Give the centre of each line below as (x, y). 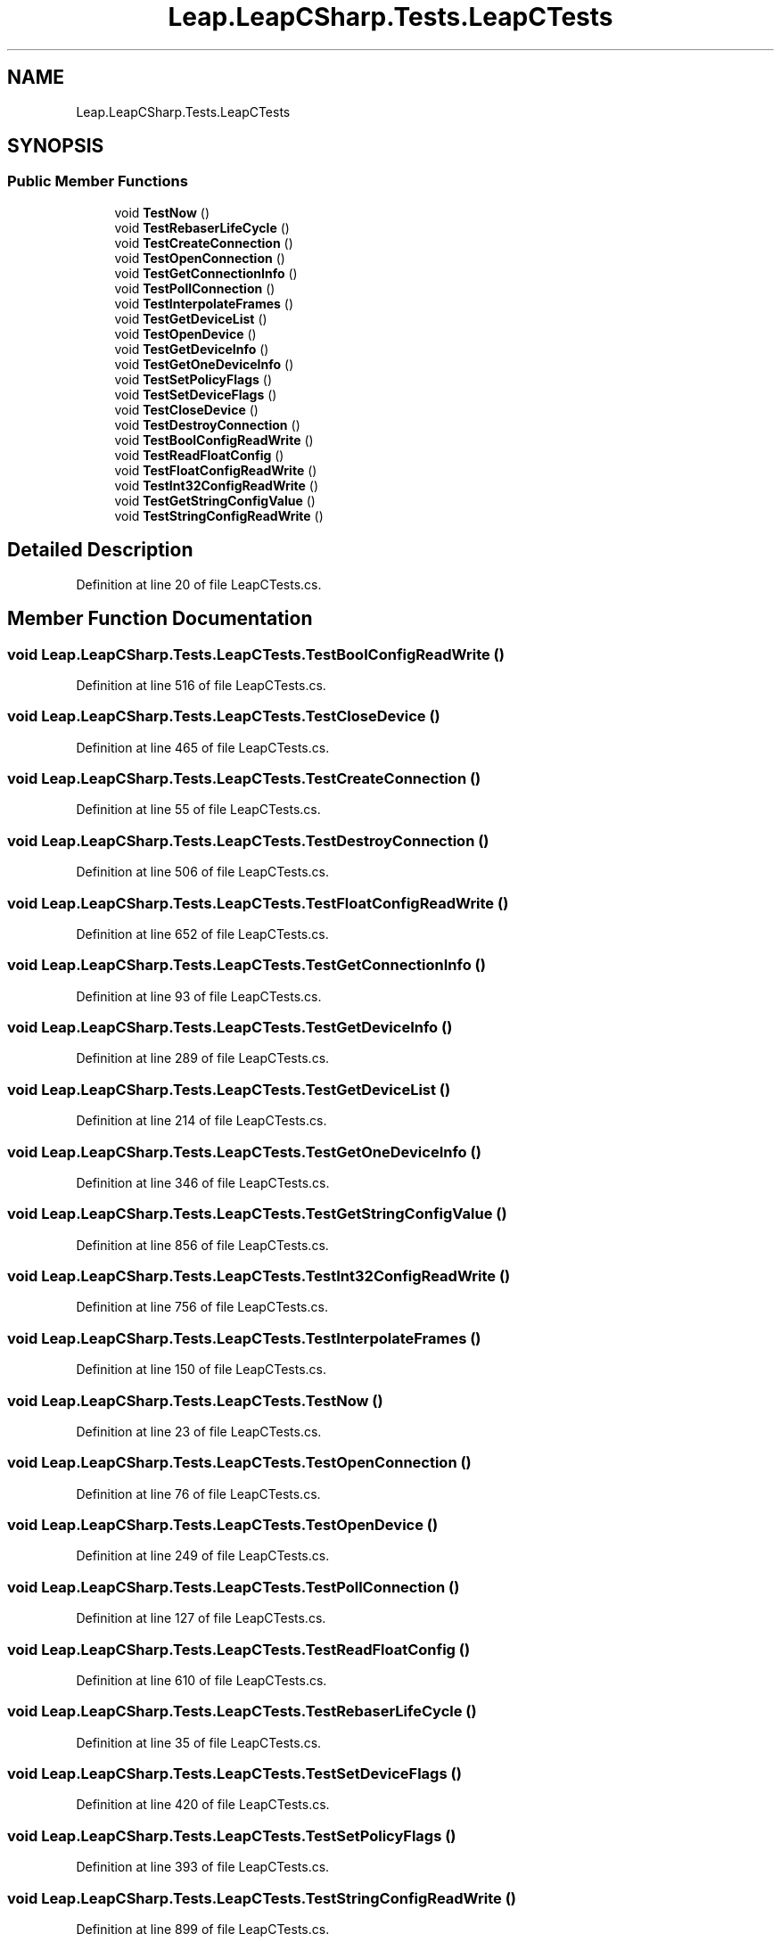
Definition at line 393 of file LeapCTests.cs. (203, 1867)
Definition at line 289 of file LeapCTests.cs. (203, 1058)
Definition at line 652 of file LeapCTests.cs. (202, 934)
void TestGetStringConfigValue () (215, 500)
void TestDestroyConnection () (207, 424)
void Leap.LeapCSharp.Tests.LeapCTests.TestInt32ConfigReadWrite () (259, 1276)
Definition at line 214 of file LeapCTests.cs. (201, 1121)
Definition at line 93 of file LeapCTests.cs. (199, 996)
